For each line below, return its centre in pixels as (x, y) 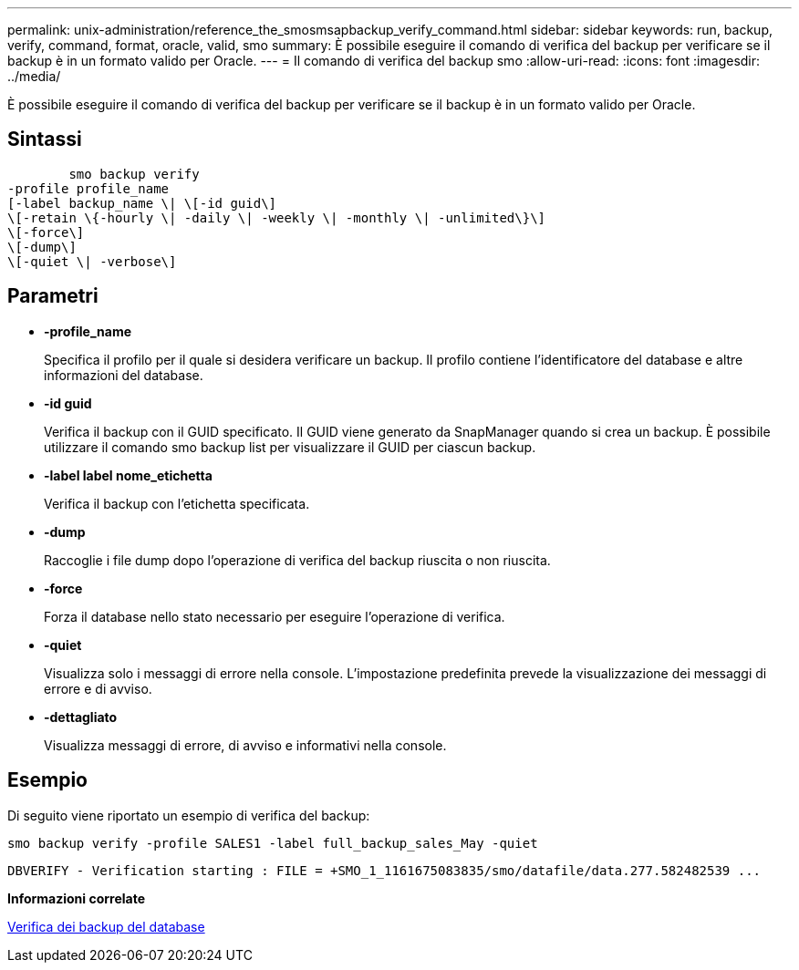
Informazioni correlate (77, 898)
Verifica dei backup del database (106, 926)
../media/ (34, 76)
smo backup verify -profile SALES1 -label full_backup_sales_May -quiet (273, 843)
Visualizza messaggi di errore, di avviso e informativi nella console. (245, 745)
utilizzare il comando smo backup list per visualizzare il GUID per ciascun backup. (290, 447)
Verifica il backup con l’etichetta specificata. (177, 503)
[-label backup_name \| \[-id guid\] (142, 203)
